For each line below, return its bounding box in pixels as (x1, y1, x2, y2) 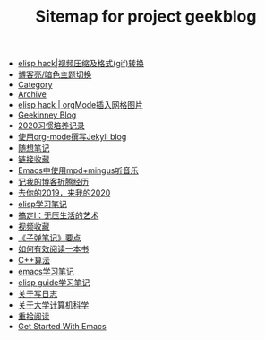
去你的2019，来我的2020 (17, 187, 111, 198)
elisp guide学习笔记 (17, 277, 90, 288)
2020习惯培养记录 (17, 120, 85, 131)
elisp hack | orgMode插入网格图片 (17, 100, 143, 110)
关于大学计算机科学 (17, 300, 90, 310)
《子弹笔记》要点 (17, 232, 81, 243)
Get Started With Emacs (17, 321, 107, 332)
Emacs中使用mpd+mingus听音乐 (17, 165, 139, 176)
